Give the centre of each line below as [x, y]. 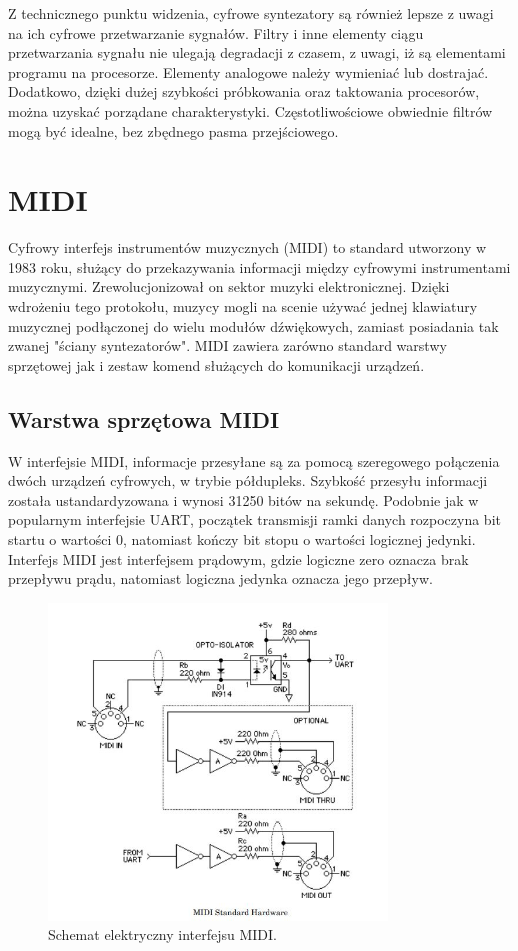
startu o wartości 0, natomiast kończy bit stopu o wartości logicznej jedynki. [242, 539]
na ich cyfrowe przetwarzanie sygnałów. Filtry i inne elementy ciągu [216, 32]
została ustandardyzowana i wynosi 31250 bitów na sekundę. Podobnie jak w [243, 499]
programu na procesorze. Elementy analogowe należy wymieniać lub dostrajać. [248, 71]
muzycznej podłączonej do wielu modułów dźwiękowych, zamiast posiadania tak [253, 325]
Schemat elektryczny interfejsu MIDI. [163, 934]
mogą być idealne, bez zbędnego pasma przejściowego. [173, 130]
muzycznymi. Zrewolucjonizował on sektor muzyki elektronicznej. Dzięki [229, 286]
